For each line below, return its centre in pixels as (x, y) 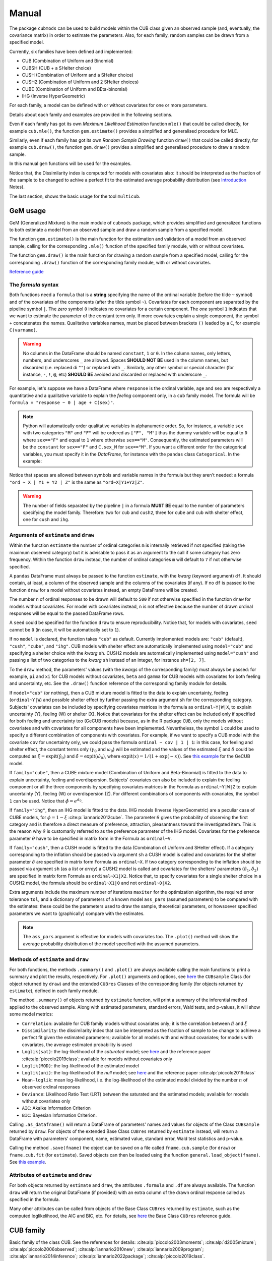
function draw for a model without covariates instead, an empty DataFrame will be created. (104, 590)
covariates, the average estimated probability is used (77, 1045)
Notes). (17, 187)
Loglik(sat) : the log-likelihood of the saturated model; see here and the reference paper (116, 1052)
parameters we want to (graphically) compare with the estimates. (77, 913)
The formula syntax (34, 284)
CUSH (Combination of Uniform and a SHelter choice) (78, 75)
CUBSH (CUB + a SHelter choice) (57, 68)
